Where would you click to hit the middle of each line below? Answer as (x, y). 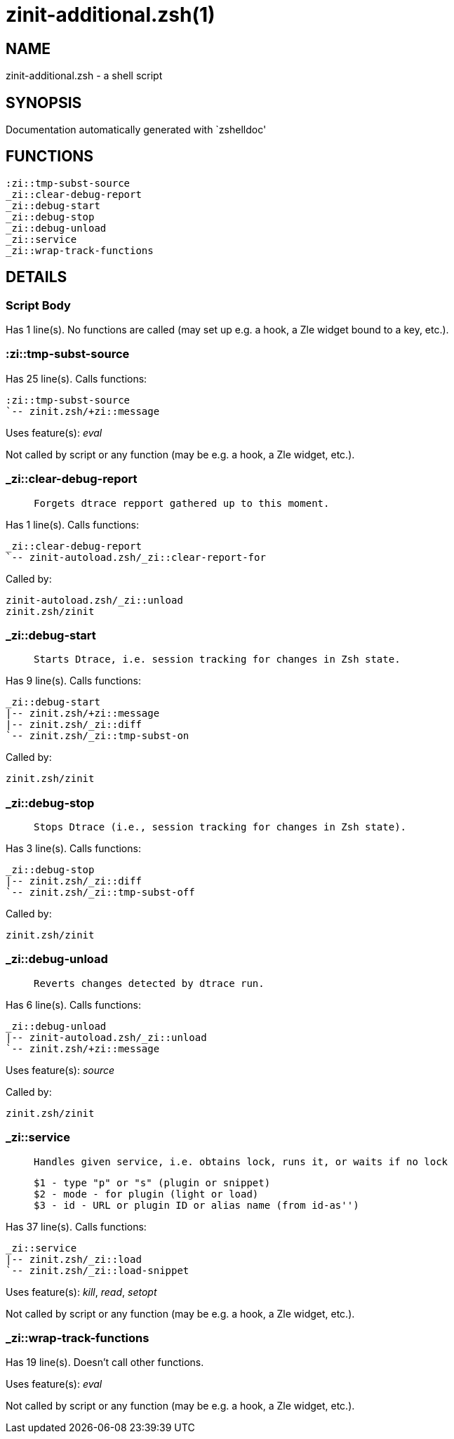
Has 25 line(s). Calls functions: (76, 378)
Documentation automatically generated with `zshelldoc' (136, 130)
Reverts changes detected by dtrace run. (149, 983)
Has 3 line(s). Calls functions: (73, 849)
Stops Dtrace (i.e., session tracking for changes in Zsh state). (220, 827)
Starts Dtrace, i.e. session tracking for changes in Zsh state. (217, 659)
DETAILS (36, 277)
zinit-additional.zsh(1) (111, 15)
